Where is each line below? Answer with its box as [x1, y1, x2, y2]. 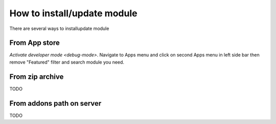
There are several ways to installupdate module [9, 25, 109, 32]
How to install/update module [9, 8, 137, 19]
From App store [9, 39, 60, 47]
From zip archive [9, 72, 64, 81]
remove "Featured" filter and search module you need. [9, 59, 125, 65]
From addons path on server [9, 99, 102, 108]
